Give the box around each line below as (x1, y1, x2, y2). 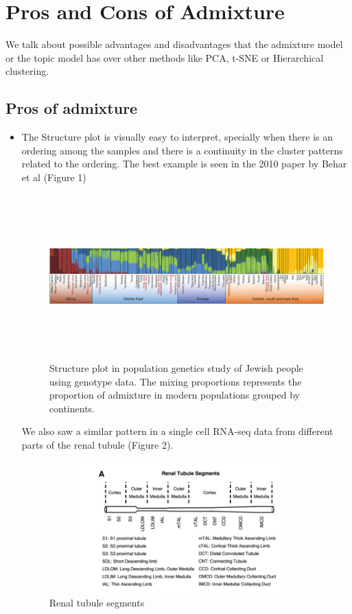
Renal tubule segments (49, 595, 145, 610)
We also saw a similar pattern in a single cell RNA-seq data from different (21, 424, 333, 438)
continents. (49, 401, 95, 415)
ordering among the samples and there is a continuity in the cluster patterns (21, 143, 343, 157)
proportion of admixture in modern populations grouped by (49, 388, 300, 402)
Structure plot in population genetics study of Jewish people (49, 361, 303, 375)
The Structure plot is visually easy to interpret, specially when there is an (21, 130, 333, 144)
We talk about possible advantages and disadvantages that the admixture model (5, 37, 343, 51)
